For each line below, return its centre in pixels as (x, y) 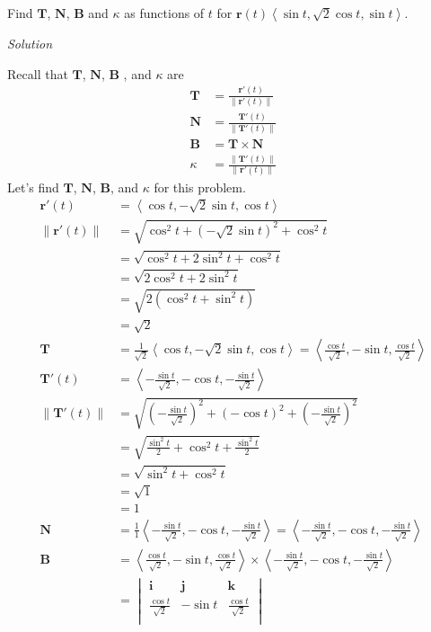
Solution (30, 43)
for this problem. (200, 187)
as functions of (164, 13)
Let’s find (33, 187)
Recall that (38, 73)
